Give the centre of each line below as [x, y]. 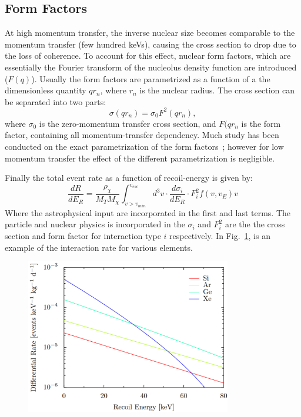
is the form [261, 123]
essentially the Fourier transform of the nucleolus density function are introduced [151, 67]
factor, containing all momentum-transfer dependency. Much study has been [142, 135]
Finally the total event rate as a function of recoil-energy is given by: [129, 178]
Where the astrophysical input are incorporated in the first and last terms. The [148, 212]
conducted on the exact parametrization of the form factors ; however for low [144, 147]
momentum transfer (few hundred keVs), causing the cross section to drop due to [150, 44]
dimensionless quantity [46, 90]
